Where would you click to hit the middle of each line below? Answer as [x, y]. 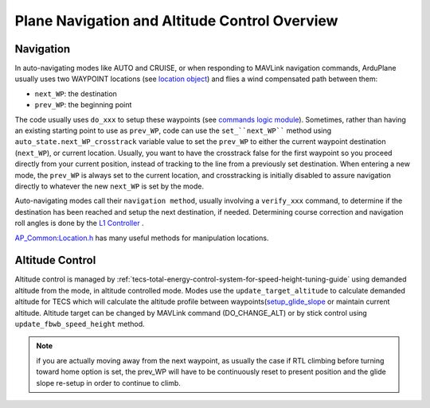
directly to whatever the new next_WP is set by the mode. [109, 186]
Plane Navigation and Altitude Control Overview [176, 21]
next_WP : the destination [76, 93]
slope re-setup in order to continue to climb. [108, 383]
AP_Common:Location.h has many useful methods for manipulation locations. [142, 238]
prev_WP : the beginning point [83, 105]
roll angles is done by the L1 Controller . [79, 223]
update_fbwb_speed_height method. [80, 324]
